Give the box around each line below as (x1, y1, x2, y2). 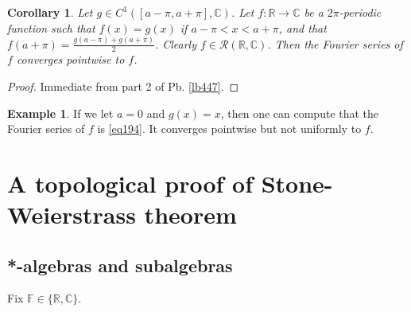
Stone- (261, 166, 333, 199)
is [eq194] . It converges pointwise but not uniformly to (97, 120, 362, 137)
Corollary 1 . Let (7, 4, 93, 20)
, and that (278, 19, 327, 36)
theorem (144, 198, 237, 231)
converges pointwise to (16, 51, 125, 68)
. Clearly (154, 35, 196, 52)
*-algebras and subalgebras (7, 252, 233, 277)
